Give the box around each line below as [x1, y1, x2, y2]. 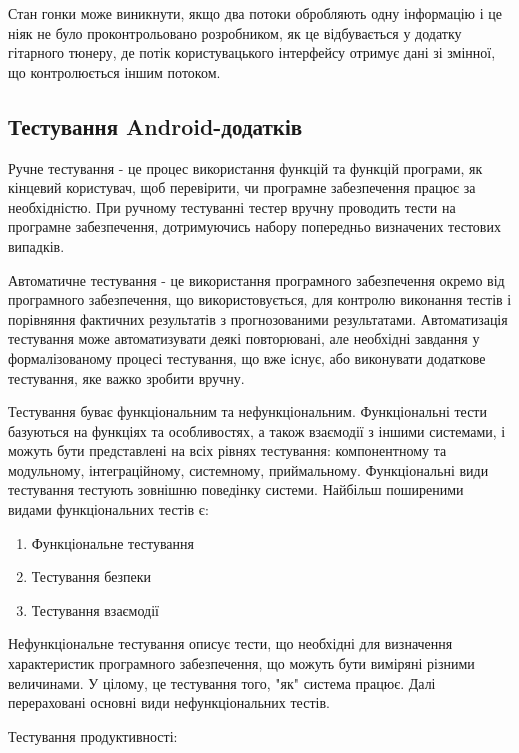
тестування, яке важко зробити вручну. [8, 367, 245, 388]
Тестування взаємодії [31, 599, 159, 620]
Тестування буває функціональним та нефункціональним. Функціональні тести [8, 401, 487, 422]
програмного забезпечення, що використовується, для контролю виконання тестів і [8, 289, 512, 310]
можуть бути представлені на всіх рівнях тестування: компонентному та [8, 440, 447, 461]
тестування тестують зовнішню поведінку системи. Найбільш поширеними [8, 479, 464, 500]
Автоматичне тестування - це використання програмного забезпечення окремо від [8, 269, 505, 290]
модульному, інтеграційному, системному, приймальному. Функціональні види [8, 459, 489, 480]
